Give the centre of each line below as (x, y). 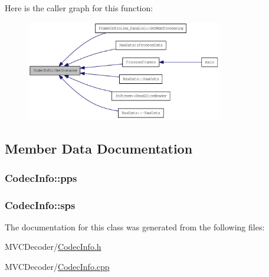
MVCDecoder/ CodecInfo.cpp (57, 267)
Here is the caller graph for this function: (79, 8)
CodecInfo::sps (40, 205)
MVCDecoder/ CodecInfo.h (53, 247)
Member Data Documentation (99, 149)
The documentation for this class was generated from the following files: (135, 227)
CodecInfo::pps (41, 177)
